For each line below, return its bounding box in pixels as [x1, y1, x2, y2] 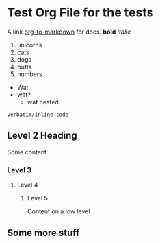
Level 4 [16, 181, 38, 189]
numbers [16, 70, 43, 78]
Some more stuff [7, 227, 80, 239]
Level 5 [27, 194, 48, 202]
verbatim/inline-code [7, 111, 69, 118]
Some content [7, 148, 46, 156]
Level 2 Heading [7, 130, 77, 141]
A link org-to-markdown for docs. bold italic [7, 27, 131, 36]
